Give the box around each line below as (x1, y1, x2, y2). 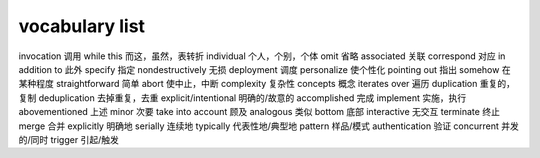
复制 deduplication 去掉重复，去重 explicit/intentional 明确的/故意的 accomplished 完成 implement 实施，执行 (18, 91, 467, 104)
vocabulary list (18, 15, 145, 37)
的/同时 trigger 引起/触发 (18, 133, 119, 145)
